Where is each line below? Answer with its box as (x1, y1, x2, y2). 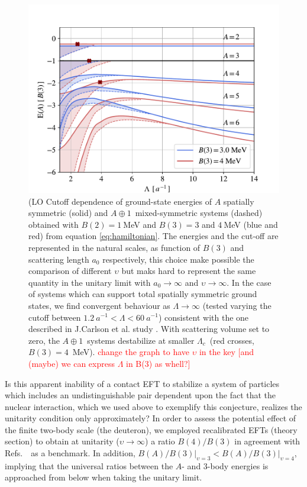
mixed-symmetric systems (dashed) (135, 207, 263, 219)
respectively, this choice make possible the (102, 253, 254, 265)
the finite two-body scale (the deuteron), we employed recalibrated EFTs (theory (5, 423, 298, 436)
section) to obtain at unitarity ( (5, 435, 119, 447)
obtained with (28, 218, 79, 230)
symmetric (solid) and (28, 207, 108, 219)
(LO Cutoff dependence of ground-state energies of (28, 195, 212, 207)
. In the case (227, 276, 272, 288)
